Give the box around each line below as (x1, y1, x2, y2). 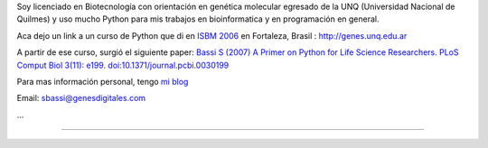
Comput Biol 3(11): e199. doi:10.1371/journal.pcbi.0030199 (16, 60, 230, 70)
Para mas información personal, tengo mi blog (16, 76, 189, 87)
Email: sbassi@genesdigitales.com (16, 93, 146, 104)
